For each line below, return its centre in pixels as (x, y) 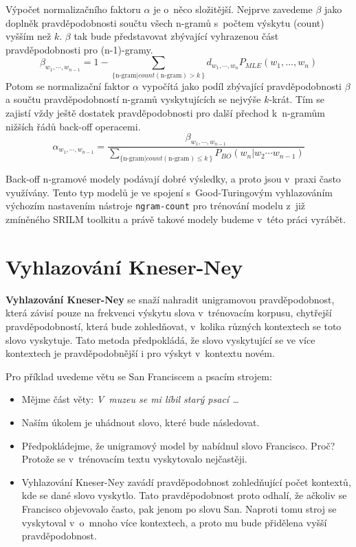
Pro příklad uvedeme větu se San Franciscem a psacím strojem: (139, 376)
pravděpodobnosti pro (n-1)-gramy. (79, 49)
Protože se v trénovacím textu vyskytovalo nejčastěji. (134, 459)
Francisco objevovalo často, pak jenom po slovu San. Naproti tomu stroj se (179, 508)
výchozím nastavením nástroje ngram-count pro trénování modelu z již (156, 206)
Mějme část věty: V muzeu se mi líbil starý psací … (130, 399)
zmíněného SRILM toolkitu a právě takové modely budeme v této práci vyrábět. (176, 219)
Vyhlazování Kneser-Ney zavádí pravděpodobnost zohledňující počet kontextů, (186, 481)
